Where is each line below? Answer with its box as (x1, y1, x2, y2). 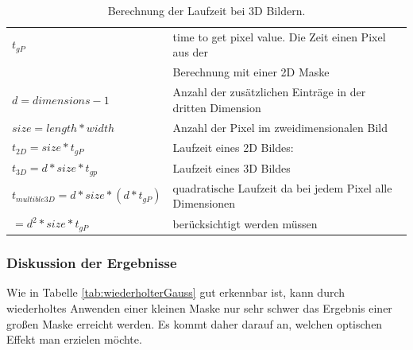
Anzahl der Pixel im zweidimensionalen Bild (172, 119, 388, 135)
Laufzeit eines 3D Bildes (172, 159, 291, 176)
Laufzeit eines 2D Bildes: (172, 138, 294, 155)
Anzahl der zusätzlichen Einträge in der (172, 84, 366, 100)
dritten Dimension (172, 99, 261, 115)
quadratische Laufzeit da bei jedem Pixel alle (172, 179, 392, 196)
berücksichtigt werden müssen (172, 215, 318, 231)
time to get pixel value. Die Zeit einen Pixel (172, 28, 386, 45)
